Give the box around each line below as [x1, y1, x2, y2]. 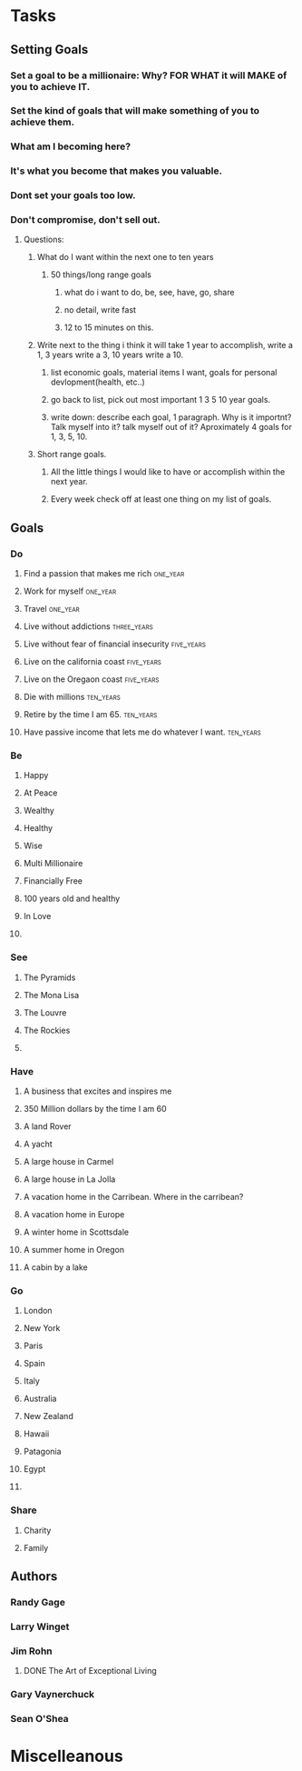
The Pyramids [23, 972, 76, 983]
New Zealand [23, 1411, 73, 1422]
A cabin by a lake [23, 1262, 89, 1273]
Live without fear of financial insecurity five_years [23, 638, 207, 650]
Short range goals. [36, 449, 107, 460]
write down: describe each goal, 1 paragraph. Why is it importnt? [50, 412, 292, 423]
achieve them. [10, 115, 75, 128]
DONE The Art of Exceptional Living [23, 1666, 157, 1676]
